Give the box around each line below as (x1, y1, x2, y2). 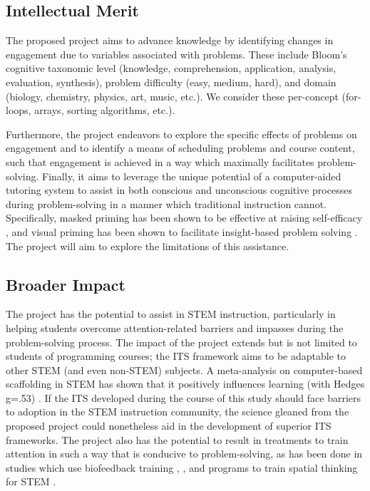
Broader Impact (6, 273, 125, 295)
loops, (6, 103, 31, 118)
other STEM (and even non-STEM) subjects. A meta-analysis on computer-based (6, 362, 363, 377)
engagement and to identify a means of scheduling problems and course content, (6, 140, 355, 155)
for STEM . (6, 474, 56, 489)
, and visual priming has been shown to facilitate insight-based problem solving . (6, 224, 358, 239)
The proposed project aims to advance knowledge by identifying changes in (6, 33, 334, 48)
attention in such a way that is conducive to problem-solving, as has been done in (6, 446, 363, 461)
